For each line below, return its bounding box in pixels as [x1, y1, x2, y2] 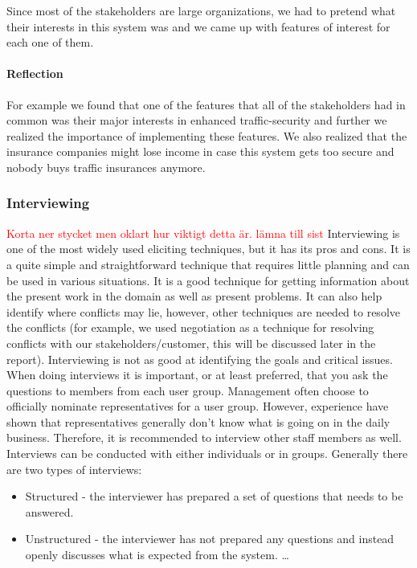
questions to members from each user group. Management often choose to [6, 382, 369, 398]
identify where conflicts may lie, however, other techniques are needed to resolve [6, 303, 400, 320]
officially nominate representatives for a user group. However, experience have [6, 398, 389, 415]
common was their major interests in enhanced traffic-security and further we [6, 112, 387, 129]
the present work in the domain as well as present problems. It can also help [6, 288, 382, 304]
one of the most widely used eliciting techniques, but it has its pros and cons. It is [6, 240, 411, 257]
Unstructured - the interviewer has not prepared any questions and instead [25, 530, 395, 547]
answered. [25, 503, 74, 520]
